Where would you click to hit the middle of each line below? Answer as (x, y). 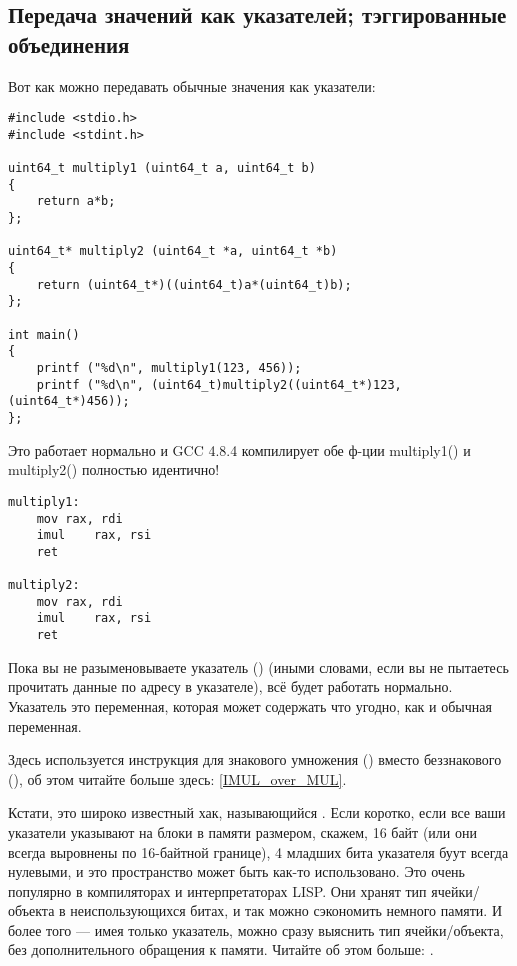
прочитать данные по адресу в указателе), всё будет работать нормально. (230, 686)
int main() (44, 334)
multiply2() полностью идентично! (114, 469)
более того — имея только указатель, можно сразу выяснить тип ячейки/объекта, (256, 929)
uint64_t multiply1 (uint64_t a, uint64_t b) (162, 168)
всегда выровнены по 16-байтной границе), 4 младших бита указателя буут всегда (258, 851)
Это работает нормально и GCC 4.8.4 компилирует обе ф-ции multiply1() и (239, 449)
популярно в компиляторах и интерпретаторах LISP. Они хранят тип (217, 890)
